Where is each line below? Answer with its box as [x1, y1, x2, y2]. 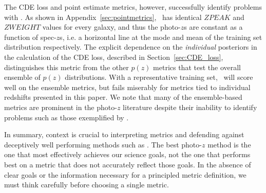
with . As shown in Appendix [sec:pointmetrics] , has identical [4, 11, 202, 22]
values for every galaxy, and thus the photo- [42, 22, 181, 32]
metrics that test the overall [153, 61, 241, 72]
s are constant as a [184, 22, 243, 32]
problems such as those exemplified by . [4, 112, 129, 122]
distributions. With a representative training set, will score [65, 72, 253, 82]
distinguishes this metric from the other [4, 61, 129, 72]
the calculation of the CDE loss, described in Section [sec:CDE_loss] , [4, 51, 223, 62]
